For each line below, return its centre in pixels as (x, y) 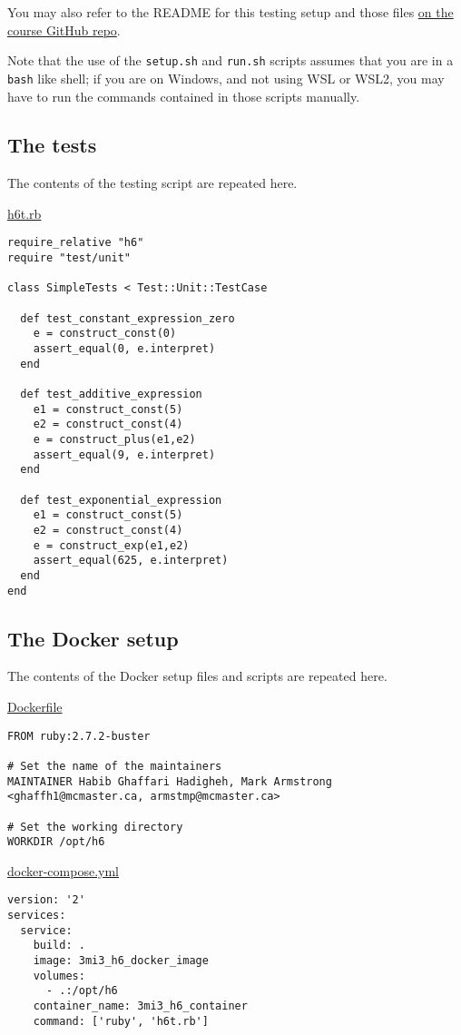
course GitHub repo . (64, 30)
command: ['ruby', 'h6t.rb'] (121, 1021)
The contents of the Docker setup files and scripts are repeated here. (197, 676)
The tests (52, 145)
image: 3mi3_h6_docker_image (121, 961)
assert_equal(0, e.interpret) (124, 349)
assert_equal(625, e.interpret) (131, 561)
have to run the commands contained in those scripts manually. (184, 96)
